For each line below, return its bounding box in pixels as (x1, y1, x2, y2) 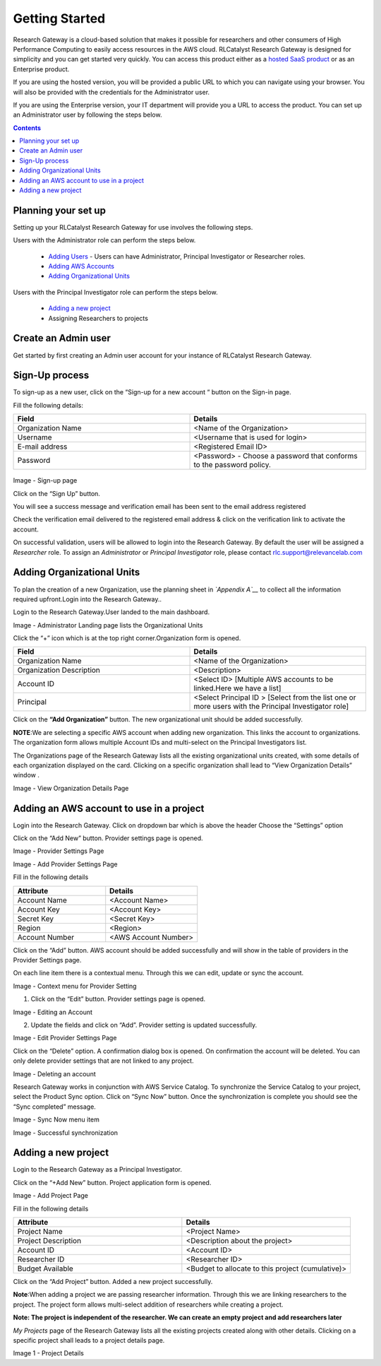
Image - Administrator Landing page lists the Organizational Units (13, 620, 203, 629)
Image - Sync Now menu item (13, 1115, 100, 1124)
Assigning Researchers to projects (48, 314, 148, 322)
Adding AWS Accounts (48, 262, 115, 271)
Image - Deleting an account (13, 1069, 96, 1078)
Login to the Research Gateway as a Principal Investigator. (13, 1165, 183, 1174)
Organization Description (17, 665, 100, 675)
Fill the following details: (13, 401, 84, 409)
